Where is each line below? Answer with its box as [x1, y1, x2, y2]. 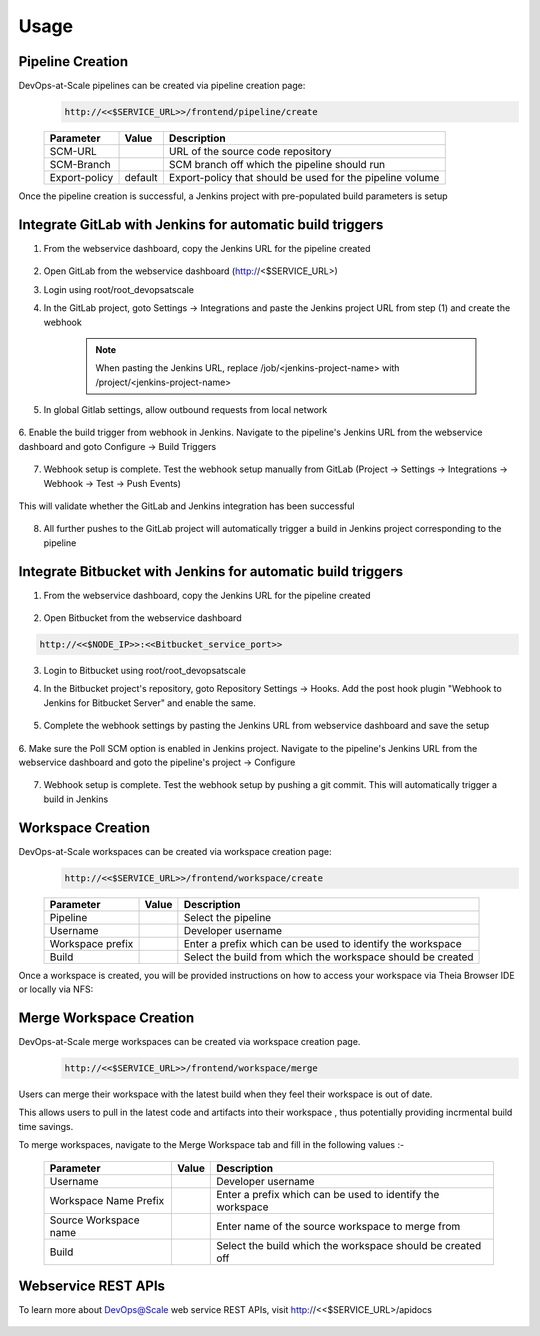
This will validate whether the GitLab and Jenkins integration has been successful [18, 500, 355, 512]
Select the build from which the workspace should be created [183, 950, 474, 964]
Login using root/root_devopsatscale [43, 283, 195, 295]
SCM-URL [49, 145, 97, 159]
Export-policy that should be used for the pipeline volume [168, 171, 440, 185]
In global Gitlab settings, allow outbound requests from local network [43, 404, 328, 416]
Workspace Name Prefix [49, 1193, 165, 1207]
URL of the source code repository [168, 145, 332, 159]
